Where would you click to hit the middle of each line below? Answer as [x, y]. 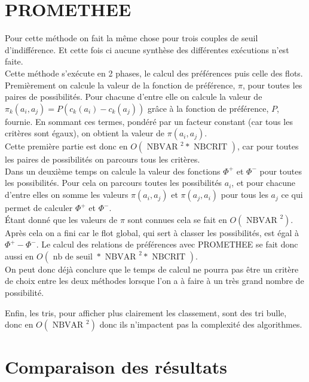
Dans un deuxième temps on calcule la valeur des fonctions [113, 171]
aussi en [19, 256]
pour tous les [244, 195]
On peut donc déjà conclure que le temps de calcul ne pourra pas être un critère [152, 269]
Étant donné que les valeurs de [61, 219]
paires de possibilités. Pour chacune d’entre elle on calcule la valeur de [134, 97]
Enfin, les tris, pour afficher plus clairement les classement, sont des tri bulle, [146, 312]
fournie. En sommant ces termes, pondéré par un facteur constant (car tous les [149, 121]
